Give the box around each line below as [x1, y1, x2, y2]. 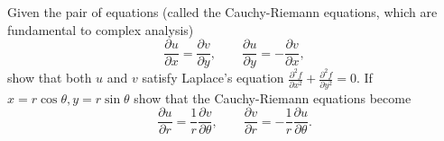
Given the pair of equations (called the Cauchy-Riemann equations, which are [7, 3, 438, 21]
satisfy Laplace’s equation [142, 68, 284, 87]
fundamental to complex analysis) [7, 20, 194, 39]
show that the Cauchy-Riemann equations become [134, 88, 412, 107]
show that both [7, 68, 92, 87]
